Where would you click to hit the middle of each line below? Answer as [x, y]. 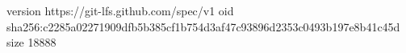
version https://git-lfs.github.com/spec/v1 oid [120, 10]
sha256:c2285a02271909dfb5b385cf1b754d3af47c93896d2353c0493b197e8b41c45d [203, 26]
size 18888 [31, 42]
